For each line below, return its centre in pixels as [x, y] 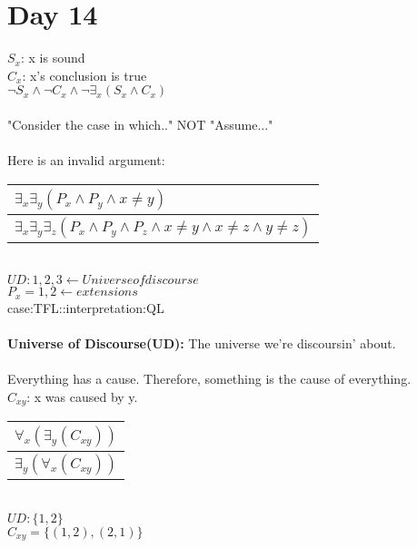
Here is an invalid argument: [86, 160]
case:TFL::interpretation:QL [86, 307]
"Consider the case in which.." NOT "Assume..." [140, 124]
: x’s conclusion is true [84, 75]
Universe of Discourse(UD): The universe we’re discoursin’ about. [202, 342]
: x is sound [53, 58]
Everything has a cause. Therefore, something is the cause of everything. [209, 379]
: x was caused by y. [82, 396]
